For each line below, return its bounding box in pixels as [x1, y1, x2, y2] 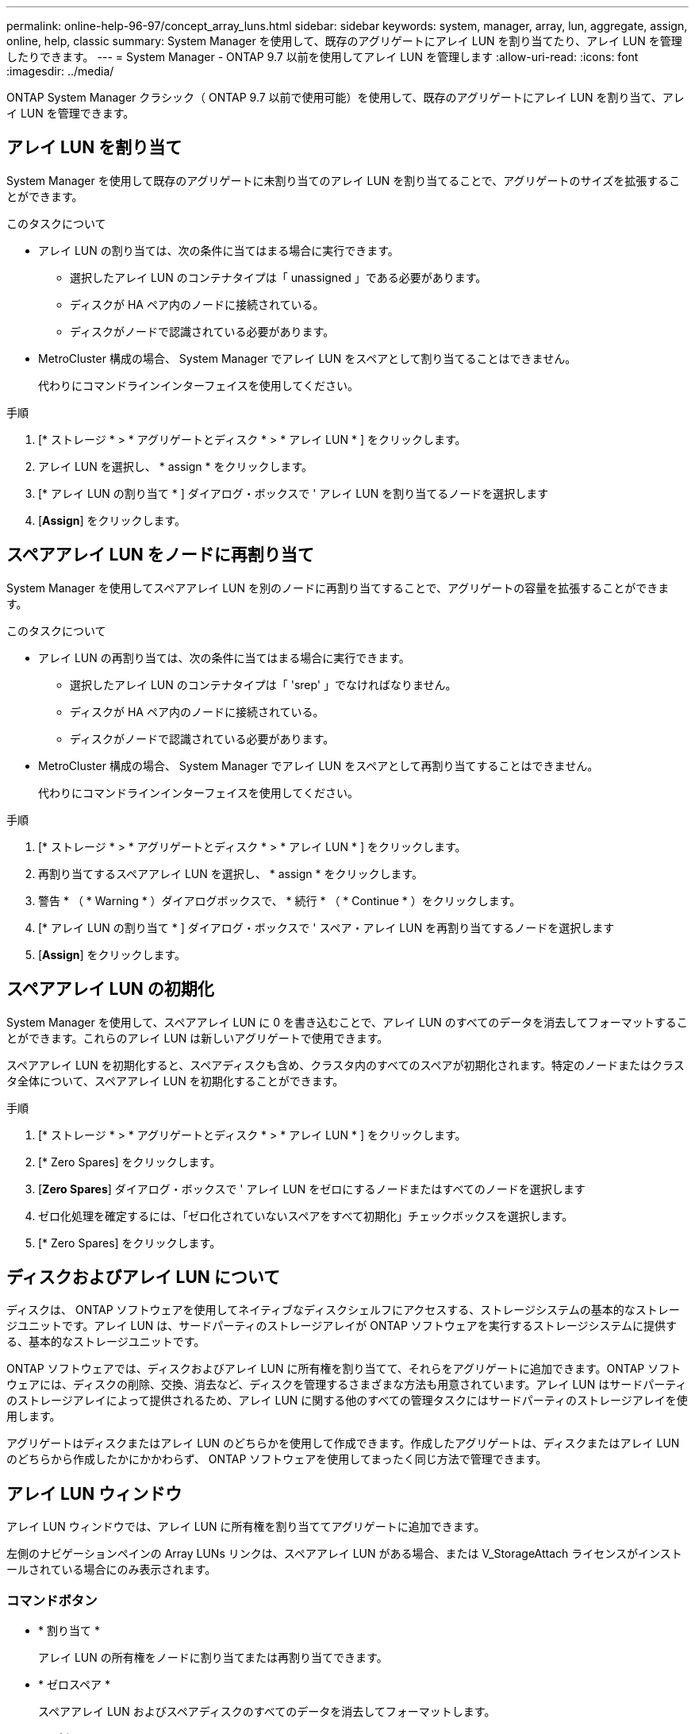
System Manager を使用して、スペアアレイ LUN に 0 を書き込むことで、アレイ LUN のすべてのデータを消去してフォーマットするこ [6, 1015, 688, 1029]
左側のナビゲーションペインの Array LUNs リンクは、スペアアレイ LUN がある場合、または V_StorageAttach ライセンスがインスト [6, 1547, 682, 1561]
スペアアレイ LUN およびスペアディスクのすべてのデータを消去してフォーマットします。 [38, 1704, 496, 1718]
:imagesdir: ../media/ [6, 64, 114, 78]
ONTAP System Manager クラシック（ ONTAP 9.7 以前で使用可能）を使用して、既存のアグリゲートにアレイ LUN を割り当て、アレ [6, 91, 685, 104]
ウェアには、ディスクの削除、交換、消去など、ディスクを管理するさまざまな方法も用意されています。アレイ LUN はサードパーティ [6, 1378, 687, 1392]
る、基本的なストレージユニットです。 [6, 1335, 205, 1349]
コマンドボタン [6, 1592, 98, 1609]
